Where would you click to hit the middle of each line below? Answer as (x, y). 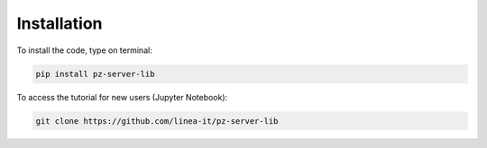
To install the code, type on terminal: (84, 50)
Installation (60, 23)
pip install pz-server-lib (95, 74)
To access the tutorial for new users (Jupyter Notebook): (122, 97)
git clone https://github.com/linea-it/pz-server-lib (157, 121)
